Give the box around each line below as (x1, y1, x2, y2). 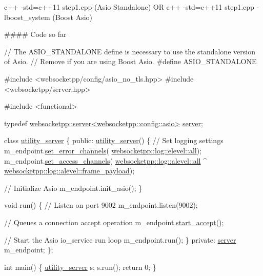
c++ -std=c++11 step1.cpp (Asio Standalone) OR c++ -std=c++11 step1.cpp (4, 2, 254, 12)
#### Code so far (4, 29, 67, 40)
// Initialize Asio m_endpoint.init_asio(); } (4, 182, 143, 193)
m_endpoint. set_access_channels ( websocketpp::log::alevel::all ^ (4, 155, 207, 166)
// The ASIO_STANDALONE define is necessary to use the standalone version (4, 46, 255, 56)
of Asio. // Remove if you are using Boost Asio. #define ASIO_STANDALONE (4, 56, 257, 67)
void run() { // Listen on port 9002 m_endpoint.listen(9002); (4, 200, 198, 210)
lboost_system (4, 11, 50, 22)
